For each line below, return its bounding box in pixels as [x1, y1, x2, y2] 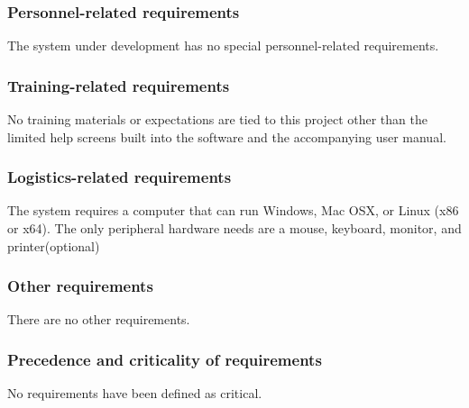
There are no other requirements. [7, 310, 190, 329]
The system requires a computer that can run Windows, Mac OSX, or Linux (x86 [7, 201, 459, 220]
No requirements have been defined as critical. [7, 384, 262, 403]
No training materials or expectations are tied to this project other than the [7, 110, 428, 129]
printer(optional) [7, 236, 100, 255]
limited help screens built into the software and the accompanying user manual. [7, 127, 446, 146]
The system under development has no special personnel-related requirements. [7, 36, 439, 55]
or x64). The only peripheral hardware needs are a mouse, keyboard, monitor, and [7, 219, 462, 238]
